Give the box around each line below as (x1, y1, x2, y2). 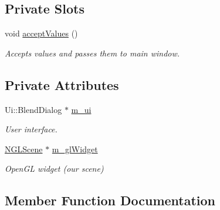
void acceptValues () (5, 27, 78, 39)
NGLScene (5, 142, 43, 155)
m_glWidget (52, 142, 98, 155)
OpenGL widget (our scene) (5, 162, 104, 175)
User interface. (5, 123, 57, 135)
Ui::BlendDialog (5, 103, 62, 115)
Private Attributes (5, 75, 119, 94)
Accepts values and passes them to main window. (5, 46, 180, 59)
